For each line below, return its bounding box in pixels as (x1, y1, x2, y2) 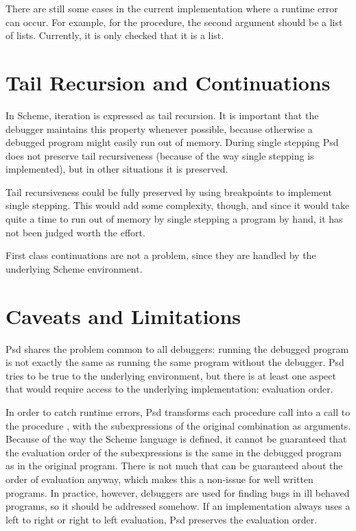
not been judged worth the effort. (5, 225, 145, 239)
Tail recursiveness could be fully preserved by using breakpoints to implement (5, 184, 332, 199)
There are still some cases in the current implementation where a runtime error (5, 1, 338, 15)
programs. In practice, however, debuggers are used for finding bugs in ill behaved (5, 485, 350, 499)
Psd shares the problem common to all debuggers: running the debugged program (5, 341, 349, 356)
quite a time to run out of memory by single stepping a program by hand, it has (5, 212, 343, 226)
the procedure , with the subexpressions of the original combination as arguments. (5, 418, 351, 432)
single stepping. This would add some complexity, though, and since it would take (5, 198, 350, 212)
